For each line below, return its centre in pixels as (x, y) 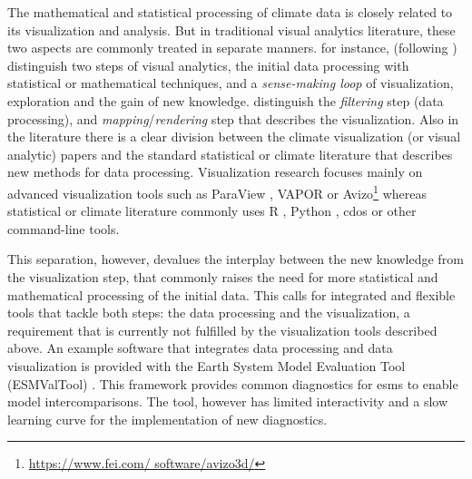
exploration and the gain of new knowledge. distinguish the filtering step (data (226, 100)
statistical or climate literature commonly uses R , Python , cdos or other (212, 211)
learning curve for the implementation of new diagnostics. (167, 419)
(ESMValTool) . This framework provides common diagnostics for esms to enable (233, 383)
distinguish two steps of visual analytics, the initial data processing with (208, 65)
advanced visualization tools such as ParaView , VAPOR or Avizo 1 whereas (217, 191)
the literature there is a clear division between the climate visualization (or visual (234, 137)
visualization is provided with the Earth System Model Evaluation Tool (206, 365)
